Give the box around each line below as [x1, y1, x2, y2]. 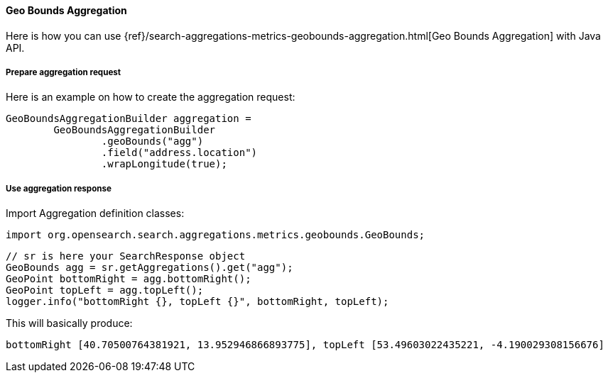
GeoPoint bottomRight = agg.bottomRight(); [6, 273, 251, 285]
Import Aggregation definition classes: [6, 207, 185, 220]
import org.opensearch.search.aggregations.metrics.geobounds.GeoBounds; [6, 229, 425, 241]
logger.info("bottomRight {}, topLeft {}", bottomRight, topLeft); [6, 296, 389, 308]
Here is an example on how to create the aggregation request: [6, 91, 295, 104]
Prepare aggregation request [6, 67, 121, 77]
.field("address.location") [101, 147, 258, 159]
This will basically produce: [6, 317, 133, 330]
